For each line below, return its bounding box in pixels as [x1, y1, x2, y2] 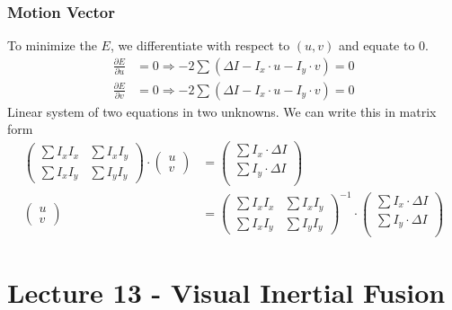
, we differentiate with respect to [110, 36, 290, 55]
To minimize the [7, 36, 97, 55]
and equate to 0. [339, 36, 429, 55]
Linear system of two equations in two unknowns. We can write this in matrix [7, 102, 437, 120]
